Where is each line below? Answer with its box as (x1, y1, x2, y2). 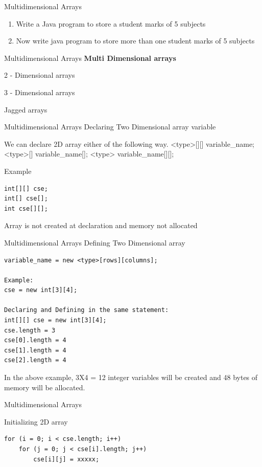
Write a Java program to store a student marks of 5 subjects (16, 18, 206, 29)
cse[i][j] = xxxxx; (33, 455, 100, 463)
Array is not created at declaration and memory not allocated (4, 220, 198, 231)
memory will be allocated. (4, 382, 85, 392)
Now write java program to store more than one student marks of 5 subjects (16, 35, 255, 46)
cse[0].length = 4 (4, 337, 66, 344)
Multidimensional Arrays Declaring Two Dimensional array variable (4, 121, 216, 132)
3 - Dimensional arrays (4, 86, 75, 97)
